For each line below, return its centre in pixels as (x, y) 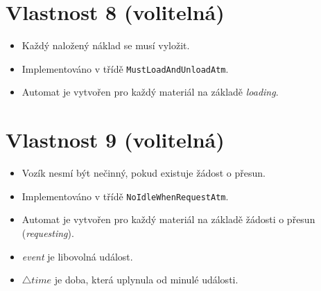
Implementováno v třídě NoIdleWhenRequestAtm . (125, 196)
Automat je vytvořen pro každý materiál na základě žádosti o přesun (168, 219)
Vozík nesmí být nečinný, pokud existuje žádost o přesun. (144, 173)
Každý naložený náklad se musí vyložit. (106, 45)
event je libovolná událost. (77, 256)
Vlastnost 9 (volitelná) (115, 140)
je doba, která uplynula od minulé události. (146, 280)
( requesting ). (48, 232)
